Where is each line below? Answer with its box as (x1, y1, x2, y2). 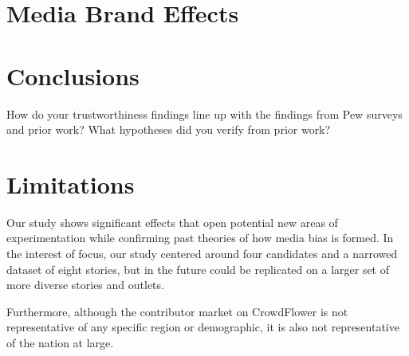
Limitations (6, 167, 135, 200)
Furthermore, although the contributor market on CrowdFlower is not (6, 303, 348, 319)
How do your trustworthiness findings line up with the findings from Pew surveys (6, 105, 403, 122)
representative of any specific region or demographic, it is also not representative (6, 319, 399, 335)
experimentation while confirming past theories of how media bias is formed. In (6, 229, 394, 246)
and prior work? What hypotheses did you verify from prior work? (6, 121, 331, 138)
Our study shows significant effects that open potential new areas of (6, 213, 338, 230)
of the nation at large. (6, 334, 114, 350)
